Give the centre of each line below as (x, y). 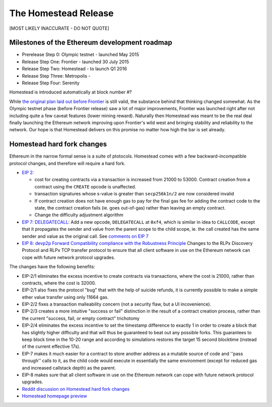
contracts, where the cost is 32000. (59, 283)
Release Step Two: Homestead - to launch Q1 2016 (74, 69)
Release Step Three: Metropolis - (56, 76)
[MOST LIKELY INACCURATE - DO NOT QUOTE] (59, 28)
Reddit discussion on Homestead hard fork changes (76, 389)
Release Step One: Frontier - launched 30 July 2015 (76, 62)
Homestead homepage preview (55, 396)
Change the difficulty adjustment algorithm (79, 215)
